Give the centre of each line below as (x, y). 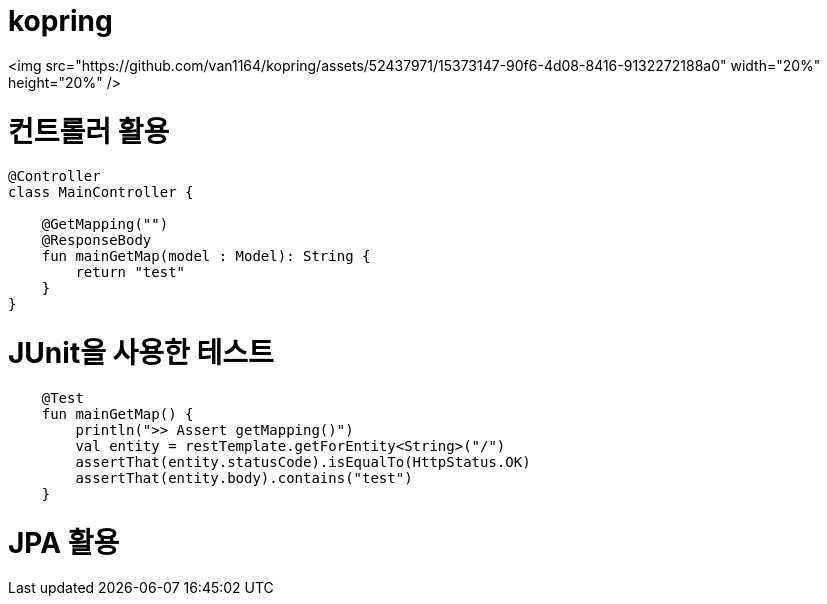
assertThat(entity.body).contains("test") (244, 477)
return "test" (130, 272)
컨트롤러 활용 (89, 131)
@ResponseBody (96, 240)
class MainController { (101, 192)
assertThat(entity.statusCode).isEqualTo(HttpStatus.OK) (303, 461)
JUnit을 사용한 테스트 (141, 353)
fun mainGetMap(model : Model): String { (206, 256)
